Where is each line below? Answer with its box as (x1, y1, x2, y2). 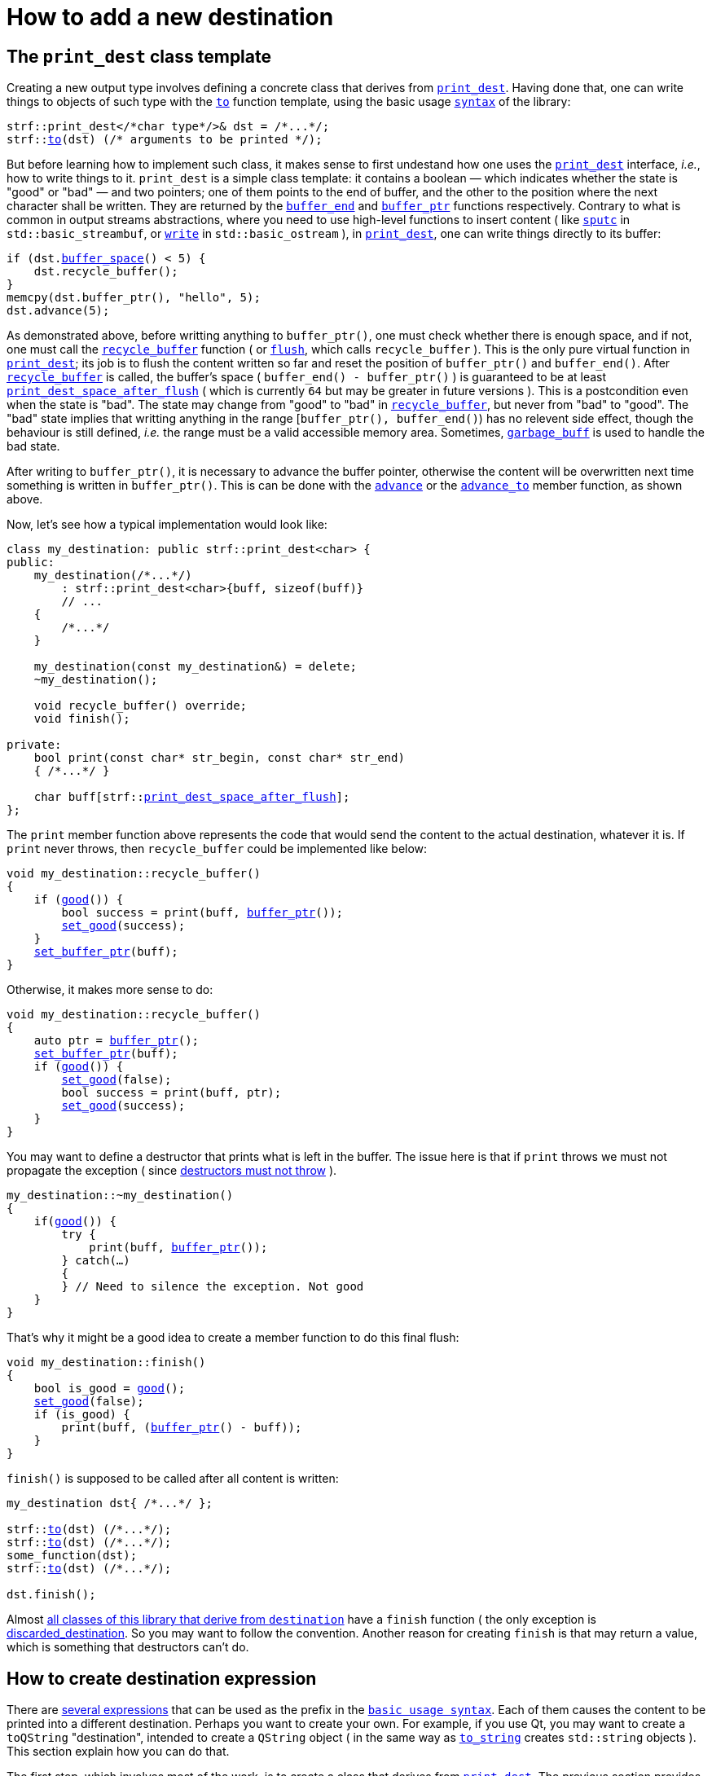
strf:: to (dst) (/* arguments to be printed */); (7, 133, 323, 147)
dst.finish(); (7, 1588, 96, 1602)
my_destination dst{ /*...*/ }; (7, 1497, 213, 1510)
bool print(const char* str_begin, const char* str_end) (33, 751, 405, 765)
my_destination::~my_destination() (7, 1189, 234, 1202)
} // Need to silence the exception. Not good (61, 1280, 364, 1294)
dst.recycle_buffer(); (33, 265, 178, 279)
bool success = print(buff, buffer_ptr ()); (61, 906, 344, 920)
